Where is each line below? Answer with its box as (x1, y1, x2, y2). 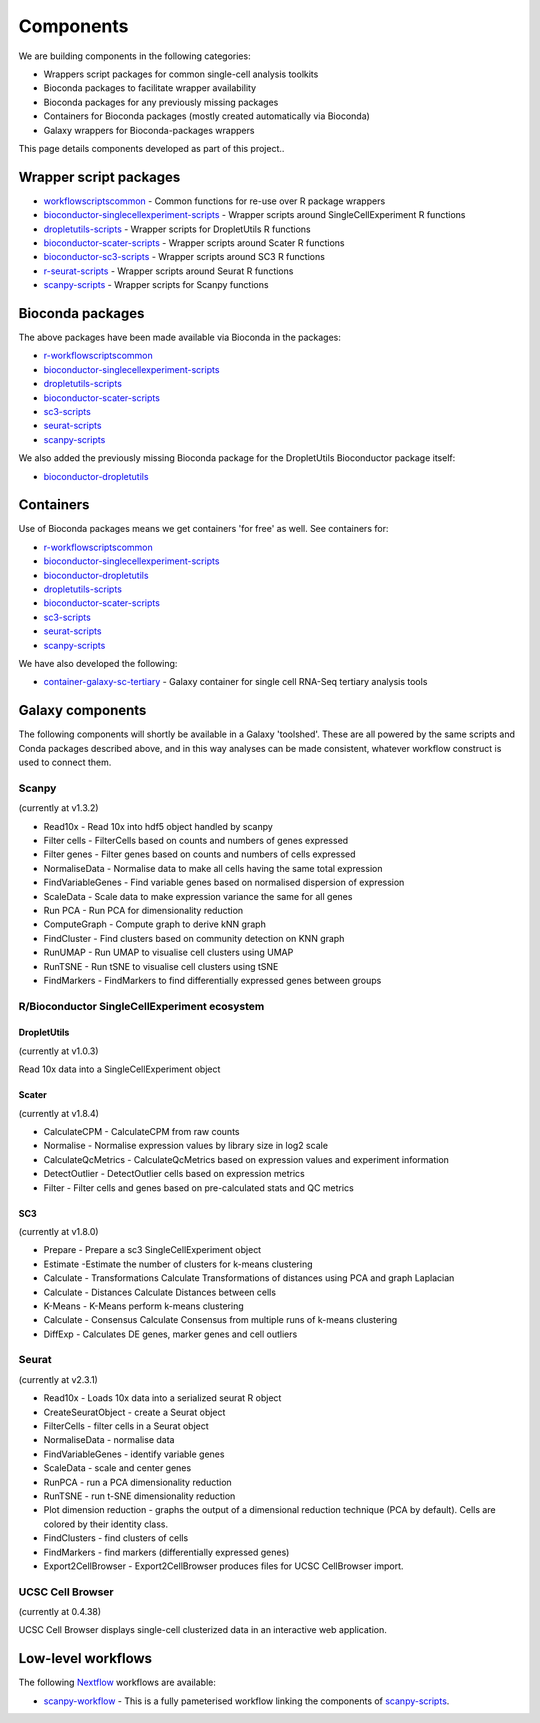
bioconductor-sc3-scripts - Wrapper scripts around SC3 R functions (43, 251, 325, 263)
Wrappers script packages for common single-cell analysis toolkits (43, 68, 319, 80)
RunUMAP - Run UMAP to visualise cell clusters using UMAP (43, 946, 294, 959)
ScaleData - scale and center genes (43, 1462, 192, 1474)
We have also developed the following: (18, 657, 178, 669)
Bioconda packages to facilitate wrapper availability (43, 82, 257, 94)
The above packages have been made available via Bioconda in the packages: (18, 331, 342, 344)
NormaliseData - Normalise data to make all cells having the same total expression (43, 862, 383, 874)
